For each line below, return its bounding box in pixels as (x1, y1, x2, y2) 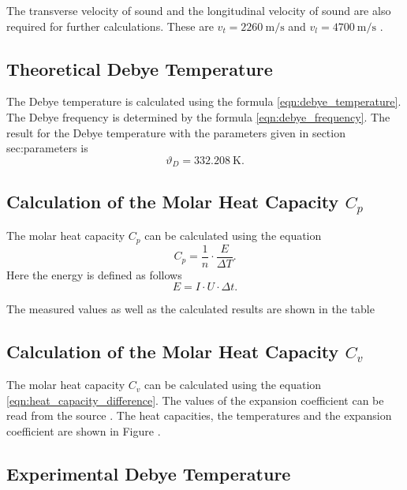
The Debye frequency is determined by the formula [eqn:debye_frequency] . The (6, 108, 390, 125)
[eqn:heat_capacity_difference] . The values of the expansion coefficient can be (6, 391, 384, 408)
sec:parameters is (6, 140, 88, 156)
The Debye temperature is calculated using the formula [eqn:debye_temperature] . (6, 93, 401, 110)
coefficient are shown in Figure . (6, 422, 161, 439)
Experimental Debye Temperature (6, 461, 291, 485)
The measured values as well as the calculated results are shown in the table (6, 301, 375, 317)
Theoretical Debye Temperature (6, 56, 273, 80)
